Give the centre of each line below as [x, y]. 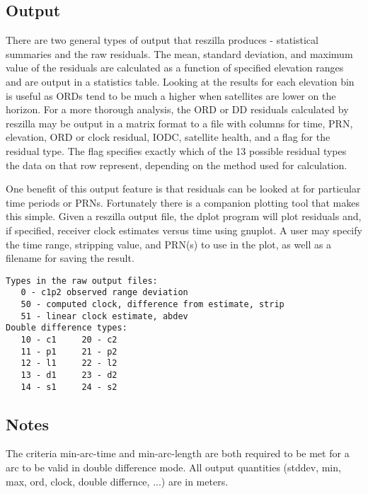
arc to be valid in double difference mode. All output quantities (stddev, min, [173, 467]
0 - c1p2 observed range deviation [104, 293]
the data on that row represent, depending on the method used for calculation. [177, 165]
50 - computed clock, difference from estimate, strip [153, 305]
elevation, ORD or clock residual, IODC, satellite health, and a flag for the [168, 137]
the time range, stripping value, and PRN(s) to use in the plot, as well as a [169, 244]
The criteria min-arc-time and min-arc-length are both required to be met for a [178, 453]
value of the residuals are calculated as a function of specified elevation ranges [175, 68]
